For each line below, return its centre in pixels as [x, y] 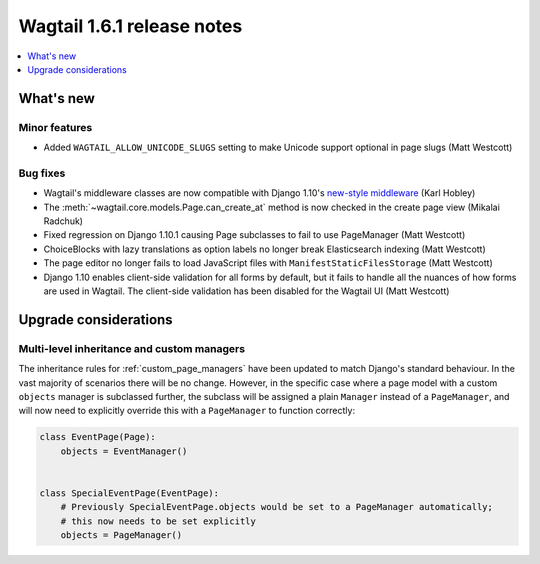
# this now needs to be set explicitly [158, 521]
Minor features [55, 127]
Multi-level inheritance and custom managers [131, 348]
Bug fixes [42, 173]
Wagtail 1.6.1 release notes [130, 26]
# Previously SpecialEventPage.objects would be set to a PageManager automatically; [277, 507]
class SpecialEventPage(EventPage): [129, 493]
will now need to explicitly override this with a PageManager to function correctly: [186, 411]
